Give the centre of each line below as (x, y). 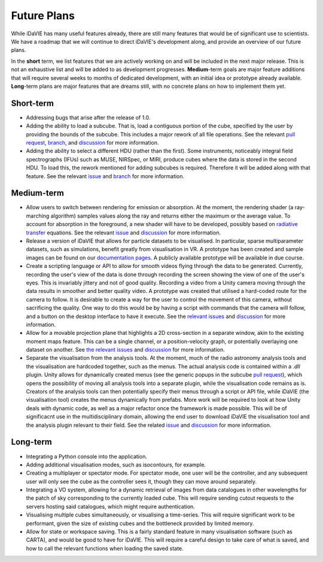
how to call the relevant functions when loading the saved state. (105, 548)
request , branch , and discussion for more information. (92, 142)
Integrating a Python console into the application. (87, 456)
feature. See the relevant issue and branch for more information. (105, 176)
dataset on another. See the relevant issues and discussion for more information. (125, 350)
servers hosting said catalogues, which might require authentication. (111, 506)
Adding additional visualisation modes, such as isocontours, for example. (116, 465)
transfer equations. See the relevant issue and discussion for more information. (124, 233)
